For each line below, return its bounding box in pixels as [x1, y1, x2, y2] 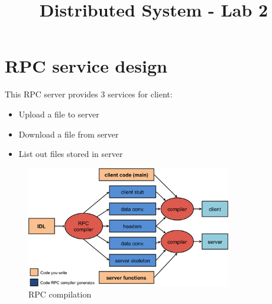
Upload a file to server [18, 107, 99, 120]
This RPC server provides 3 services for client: [5, 88, 173, 100]
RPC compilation [28, 288, 92, 300]
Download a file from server [18, 128, 119, 140]
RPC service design [5, 54, 167, 78]
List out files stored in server [18, 148, 123, 160]
